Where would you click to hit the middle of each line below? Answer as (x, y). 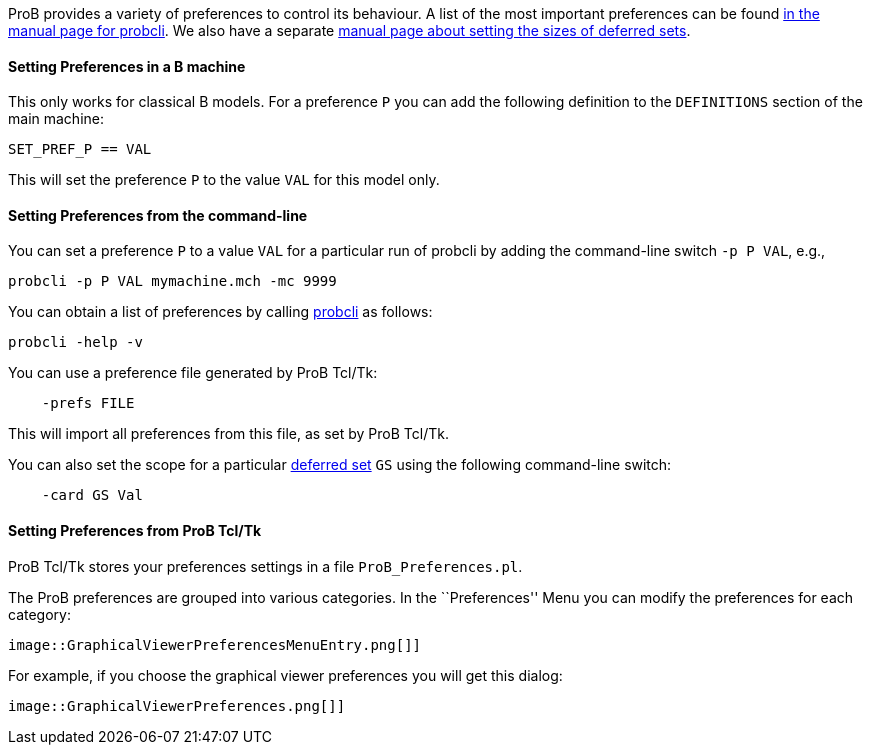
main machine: (56, 119)
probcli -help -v (75, 342)
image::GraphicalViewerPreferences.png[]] (177, 705)
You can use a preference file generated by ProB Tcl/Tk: (193, 373)
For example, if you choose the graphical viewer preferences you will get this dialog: (285, 675)
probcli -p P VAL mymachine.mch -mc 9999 (172, 281)
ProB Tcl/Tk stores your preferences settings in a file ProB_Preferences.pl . (265, 566)
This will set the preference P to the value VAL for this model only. (224, 180)
